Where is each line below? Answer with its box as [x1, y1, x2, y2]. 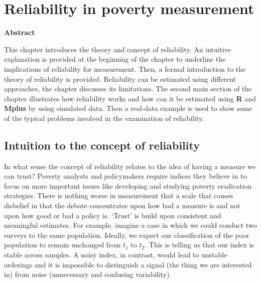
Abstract [4, 27, 35, 38]
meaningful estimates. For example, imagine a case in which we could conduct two [4, 220, 257, 230]
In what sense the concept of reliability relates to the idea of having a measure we [4, 161, 256, 171]
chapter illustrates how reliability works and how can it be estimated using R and [4, 93, 256, 103]
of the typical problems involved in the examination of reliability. [4, 112, 204, 123]
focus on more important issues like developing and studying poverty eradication [4, 180, 252, 191]
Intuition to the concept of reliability [4, 137, 200, 153]
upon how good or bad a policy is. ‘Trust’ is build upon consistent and [4, 210, 221, 220]
